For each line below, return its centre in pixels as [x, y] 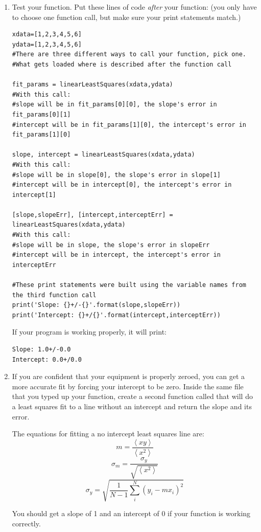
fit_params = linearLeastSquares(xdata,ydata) [92, 85]
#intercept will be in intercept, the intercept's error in [116, 255]
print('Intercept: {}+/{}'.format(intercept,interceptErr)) [116, 315]
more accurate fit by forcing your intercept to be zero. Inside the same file [128, 386]
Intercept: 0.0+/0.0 [47, 359]
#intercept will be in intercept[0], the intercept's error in [122, 185]
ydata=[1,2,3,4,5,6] [47, 44]
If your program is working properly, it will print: [89, 332]
